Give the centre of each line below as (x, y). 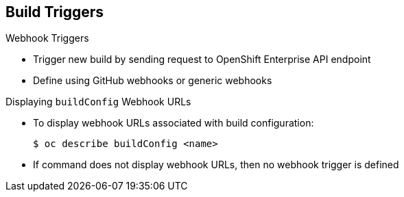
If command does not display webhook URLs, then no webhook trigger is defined (216, 165)
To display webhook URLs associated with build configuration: (174, 123)
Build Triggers (55, 12)
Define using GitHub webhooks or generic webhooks (153, 81)
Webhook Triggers (47, 38)
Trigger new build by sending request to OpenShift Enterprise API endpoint (202, 60)
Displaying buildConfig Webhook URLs (98, 102)
